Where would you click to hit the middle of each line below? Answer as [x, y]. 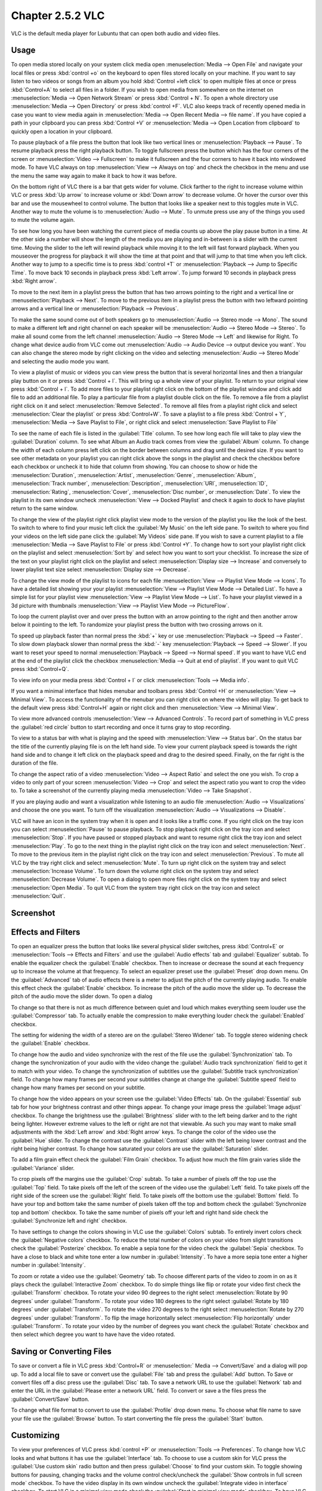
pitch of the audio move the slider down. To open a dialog [82, 997]
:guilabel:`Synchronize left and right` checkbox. [69, 1221]
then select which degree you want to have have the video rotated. [93, 1334]
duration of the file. [35, 763]
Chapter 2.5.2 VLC [58, 16]
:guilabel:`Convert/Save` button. [50, 1399]
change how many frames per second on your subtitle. [78, 1088]
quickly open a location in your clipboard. [62, 131]
